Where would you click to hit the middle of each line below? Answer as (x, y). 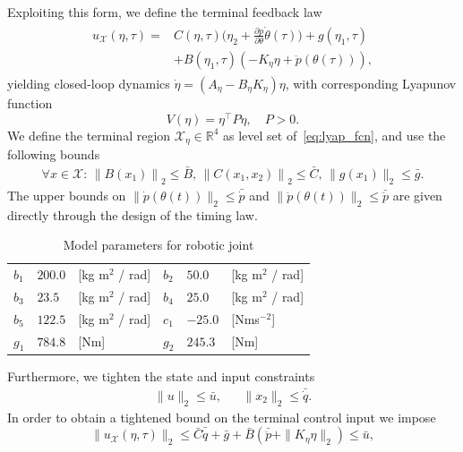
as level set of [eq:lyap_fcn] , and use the (334, 135)
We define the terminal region (89, 135)
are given (417, 195)
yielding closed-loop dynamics (89, 83)
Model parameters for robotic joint (159, 245)
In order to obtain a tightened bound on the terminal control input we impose (222, 417)
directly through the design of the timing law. (133, 214)
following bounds (54, 154)
